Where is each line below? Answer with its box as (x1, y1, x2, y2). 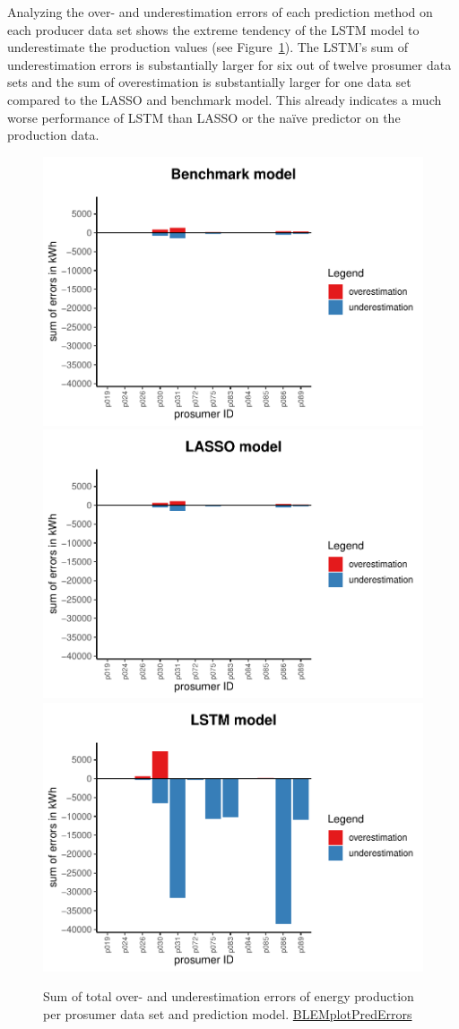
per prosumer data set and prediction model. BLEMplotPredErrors (43, 1004, 412, 1023)
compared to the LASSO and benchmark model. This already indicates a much (7, 90, 442, 108)
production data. (7, 125, 100, 144)
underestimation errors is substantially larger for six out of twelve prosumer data (7, 55, 452, 73)
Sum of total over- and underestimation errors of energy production (43, 987, 414, 1006)
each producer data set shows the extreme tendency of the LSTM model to (7, 20, 420, 39)
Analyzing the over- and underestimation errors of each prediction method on (7, 3, 433, 21)
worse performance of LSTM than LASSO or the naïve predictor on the (7, 108, 401, 126)
